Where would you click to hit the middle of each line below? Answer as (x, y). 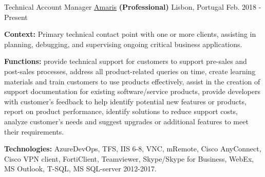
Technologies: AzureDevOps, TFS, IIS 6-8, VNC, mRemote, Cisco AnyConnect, (133, 149)
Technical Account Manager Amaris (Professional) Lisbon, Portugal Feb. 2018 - (133, 7)
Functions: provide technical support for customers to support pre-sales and (126, 61)
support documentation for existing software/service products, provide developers (132, 91)
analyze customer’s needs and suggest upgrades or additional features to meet (126, 121)
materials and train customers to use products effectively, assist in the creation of (132, 81)
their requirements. (34, 131)
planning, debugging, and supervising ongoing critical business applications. (123, 44)
